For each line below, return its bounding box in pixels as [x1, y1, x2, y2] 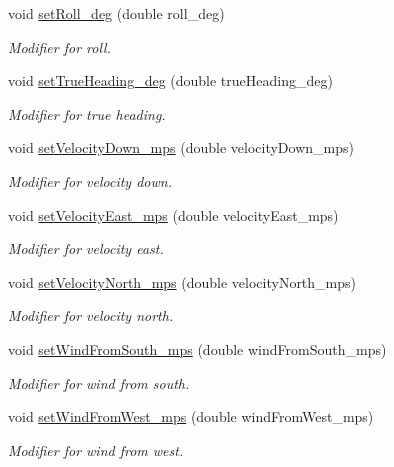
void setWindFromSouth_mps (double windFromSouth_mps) [8, 338, 387, 359]
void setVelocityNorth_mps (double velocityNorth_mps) [8, 271, 357, 292]
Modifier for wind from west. [8, 439, 184, 460]
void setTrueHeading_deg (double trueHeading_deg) [8, 70, 333, 91]
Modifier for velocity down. [8, 170, 172, 191]
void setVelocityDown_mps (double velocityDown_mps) [8, 137, 354, 158]
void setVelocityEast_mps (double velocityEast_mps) [8, 204, 339, 225]
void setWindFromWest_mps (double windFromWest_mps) [8, 406, 374, 427]
